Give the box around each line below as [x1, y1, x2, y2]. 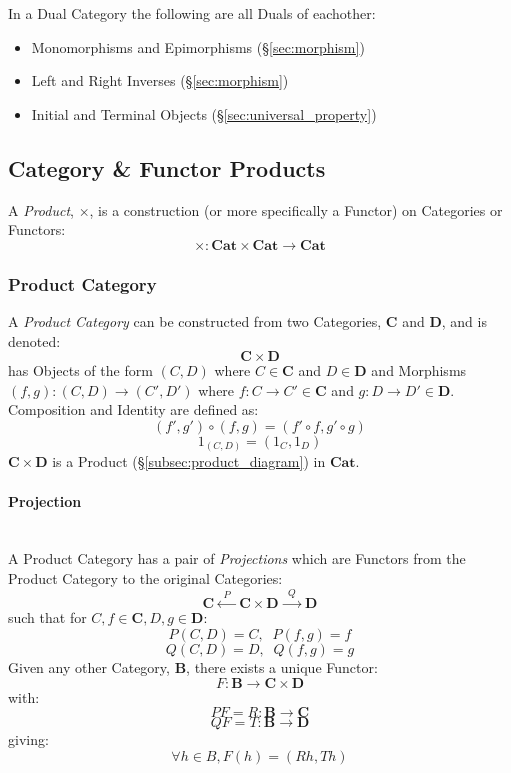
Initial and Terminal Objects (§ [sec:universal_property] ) [31, 103, 377, 124]
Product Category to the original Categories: [8, 568, 283, 589]
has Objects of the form [8, 360, 153, 381]
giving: [8, 729, 49, 750]
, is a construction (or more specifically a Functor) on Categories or [89, 199, 503, 220]
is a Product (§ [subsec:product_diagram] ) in [52, 451, 326, 472]
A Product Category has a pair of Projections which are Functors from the [8, 548, 466, 569]
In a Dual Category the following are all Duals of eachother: [8, 3, 376, 23]
